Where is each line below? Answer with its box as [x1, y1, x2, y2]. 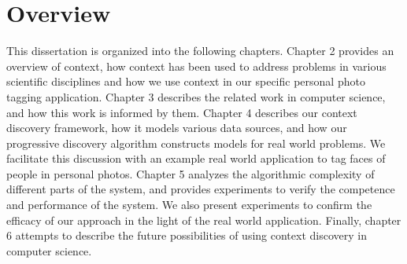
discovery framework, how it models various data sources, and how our [6, 119, 347, 136]
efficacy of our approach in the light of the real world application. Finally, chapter [6, 211, 401, 228]
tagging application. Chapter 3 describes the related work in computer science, [6, 88, 386, 104]
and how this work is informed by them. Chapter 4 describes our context [6, 104, 357, 120]
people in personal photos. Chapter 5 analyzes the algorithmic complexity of [6, 165, 375, 181]
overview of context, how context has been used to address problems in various [6, 57, 387, 74]
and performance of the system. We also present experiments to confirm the [6, 196, 372, 213]
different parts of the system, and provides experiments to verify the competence [6, 181, 395, 197]
